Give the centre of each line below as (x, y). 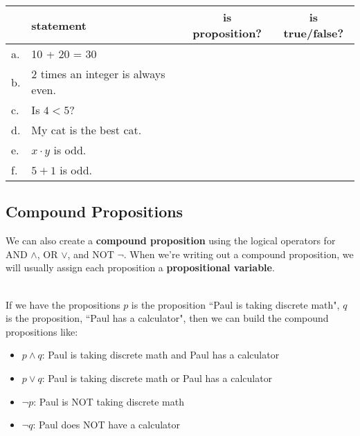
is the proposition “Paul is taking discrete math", (235, 304)
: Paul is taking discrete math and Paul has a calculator (161, 355)
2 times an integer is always (98, 74)
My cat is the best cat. (87, 130)
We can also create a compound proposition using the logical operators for (171, 240)
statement (59, 25)
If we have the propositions (63, 304)
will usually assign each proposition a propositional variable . (140, 267)
